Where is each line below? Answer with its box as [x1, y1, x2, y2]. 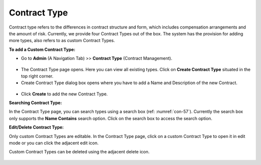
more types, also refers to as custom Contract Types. [9, 38, 116, 44]
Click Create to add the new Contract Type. [21, 91, 108, 97]
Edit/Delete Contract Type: [9, 124, 64, 130]
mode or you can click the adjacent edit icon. [9, 140, 99, 146]
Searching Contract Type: [9, 100, 62, 106]
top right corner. [21, 73, 54, 79]
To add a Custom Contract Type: [9, 46, 76, 52]
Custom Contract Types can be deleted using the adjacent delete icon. [9, 149, 150, 155]
